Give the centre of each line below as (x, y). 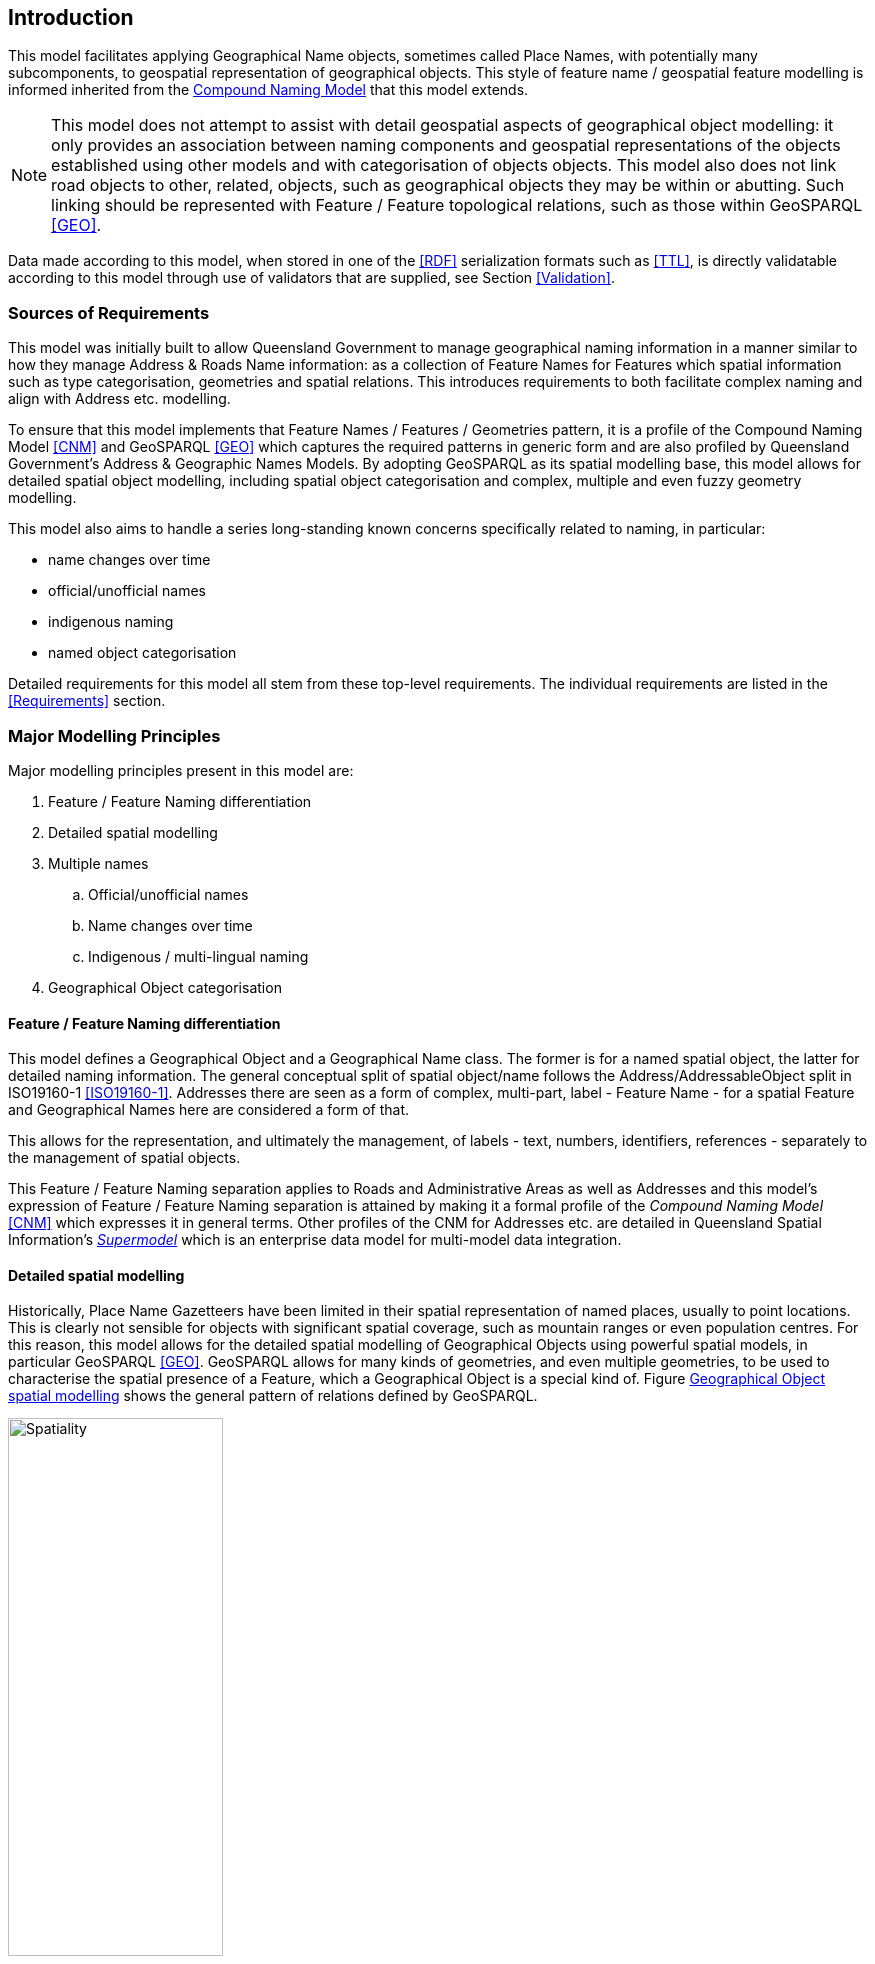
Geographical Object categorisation (165, 987)
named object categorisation (142, 653)
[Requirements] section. (87, 701)
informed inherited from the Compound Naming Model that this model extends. (268, 90)
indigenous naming (111, 622)
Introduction (71, 17)
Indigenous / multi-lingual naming (198, 956)
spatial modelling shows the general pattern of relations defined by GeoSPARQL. (273, 1396)
